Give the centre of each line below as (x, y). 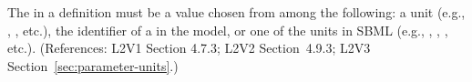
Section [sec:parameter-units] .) (93, 65)
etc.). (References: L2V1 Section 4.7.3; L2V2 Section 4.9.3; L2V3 (189, 48)
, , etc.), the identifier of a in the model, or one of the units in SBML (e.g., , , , (228, 30)
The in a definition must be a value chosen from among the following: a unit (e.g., (236, 12)
